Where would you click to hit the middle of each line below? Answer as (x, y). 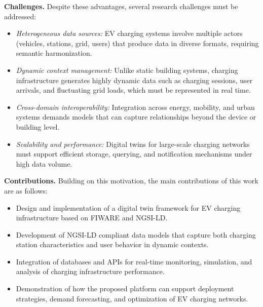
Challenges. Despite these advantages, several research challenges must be (121, 6)
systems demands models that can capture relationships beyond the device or (136, 117)
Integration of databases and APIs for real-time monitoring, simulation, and (134, 261)
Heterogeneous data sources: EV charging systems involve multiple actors (129, 33)
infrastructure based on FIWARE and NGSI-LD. (92, 218)
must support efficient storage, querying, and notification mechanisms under (134, 154)
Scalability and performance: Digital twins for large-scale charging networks (133, 144)
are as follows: (26, 190)
